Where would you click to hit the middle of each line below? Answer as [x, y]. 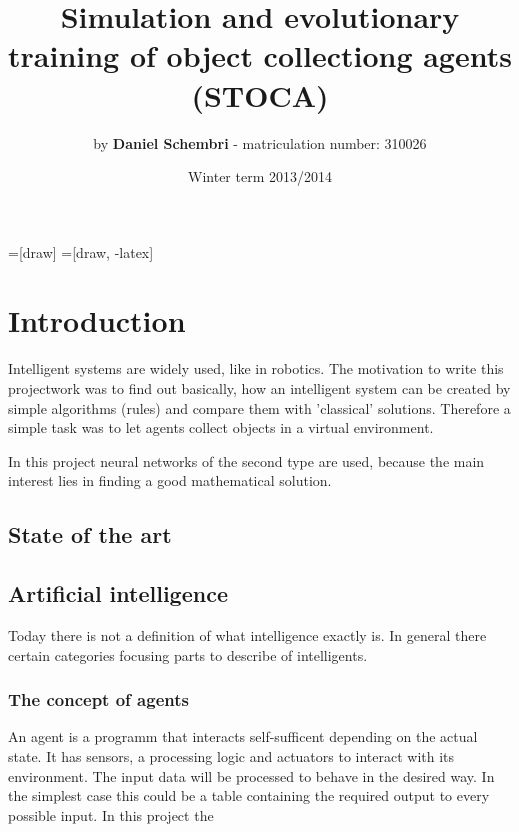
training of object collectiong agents [260, 55]
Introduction [97, 320]
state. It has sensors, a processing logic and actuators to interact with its [231, 755]
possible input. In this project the [111, 814]
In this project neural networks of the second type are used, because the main [246, 460]
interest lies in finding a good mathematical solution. [170, 480]
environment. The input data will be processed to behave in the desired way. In [251, 775]
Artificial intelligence [118, 593]
